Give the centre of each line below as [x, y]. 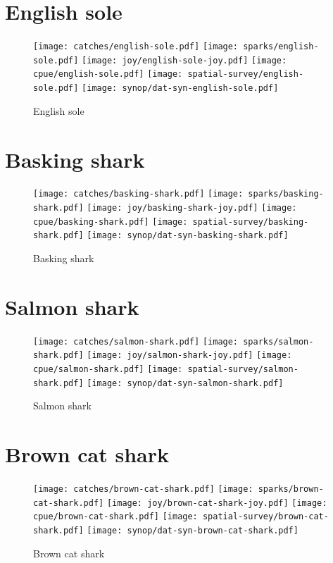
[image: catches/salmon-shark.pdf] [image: [136, 341]
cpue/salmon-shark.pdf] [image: [108, 370]
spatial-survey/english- [246, 74]
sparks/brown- [291, 489]
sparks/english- [281, 47]
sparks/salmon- [278, 341]
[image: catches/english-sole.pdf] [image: [136, 47]
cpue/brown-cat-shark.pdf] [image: [115, 517]
